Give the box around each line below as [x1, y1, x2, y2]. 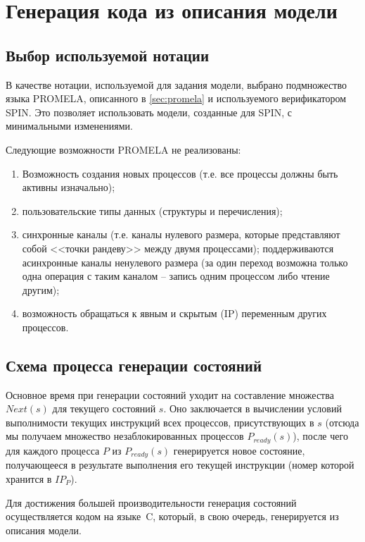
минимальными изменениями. [6, 118, 133, 133]
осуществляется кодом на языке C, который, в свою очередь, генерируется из [6, 509, 339, 524]
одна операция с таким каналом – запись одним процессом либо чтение [22, 269, 330, 283]
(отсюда [325, 414, 359, 429]
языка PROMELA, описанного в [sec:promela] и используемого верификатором [6, 91, 347, 106]
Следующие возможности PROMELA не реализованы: [6, 142, 241, 156]
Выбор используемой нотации [6, 44, 210, 66]
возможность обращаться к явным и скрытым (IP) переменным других [22, 306, 327, 321]
